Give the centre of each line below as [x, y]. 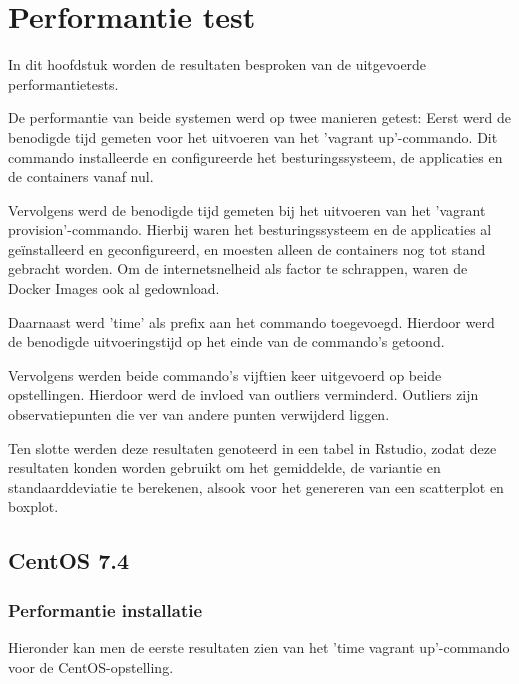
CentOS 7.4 [69, 560]
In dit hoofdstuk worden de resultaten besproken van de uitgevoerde [217, 64]
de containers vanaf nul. [81, 176]
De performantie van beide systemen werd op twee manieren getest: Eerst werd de [259, 117]
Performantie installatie [105, 609]
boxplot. [33, 506]
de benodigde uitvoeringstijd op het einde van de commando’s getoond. [226, 341]
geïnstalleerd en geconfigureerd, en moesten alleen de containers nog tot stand [247, 248]
